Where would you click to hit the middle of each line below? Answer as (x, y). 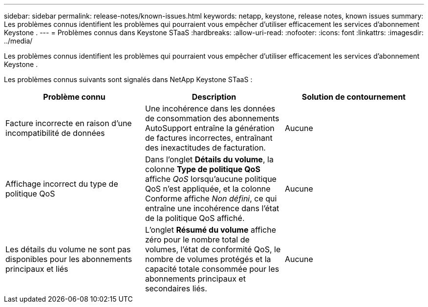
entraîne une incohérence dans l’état (212, 208)
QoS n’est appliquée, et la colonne (208, 189)
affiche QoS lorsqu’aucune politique (211, 179)
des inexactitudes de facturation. (205, 148)
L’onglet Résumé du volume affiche (210, 230)
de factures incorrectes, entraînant (209, 138)
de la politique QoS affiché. (195, 218)
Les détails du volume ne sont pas (68, 249)
